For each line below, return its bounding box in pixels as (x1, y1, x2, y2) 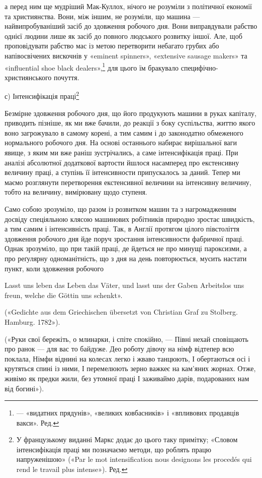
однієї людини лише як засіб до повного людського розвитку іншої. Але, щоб (5, 30, 242, 41)
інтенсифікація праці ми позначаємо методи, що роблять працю (16, 444, 211, 454)
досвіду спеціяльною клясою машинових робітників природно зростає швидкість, (5, 213, 255, 224)
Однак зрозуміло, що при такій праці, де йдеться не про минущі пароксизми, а (5, 243, 247, 254)
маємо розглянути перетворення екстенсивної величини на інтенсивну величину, (5, 176, 251, 187)
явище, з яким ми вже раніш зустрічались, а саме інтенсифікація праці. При (5, 147, 238, 158)
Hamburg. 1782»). (5, 316, 60, 327)
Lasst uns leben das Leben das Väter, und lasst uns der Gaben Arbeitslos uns (5, 280, 244, 290)
